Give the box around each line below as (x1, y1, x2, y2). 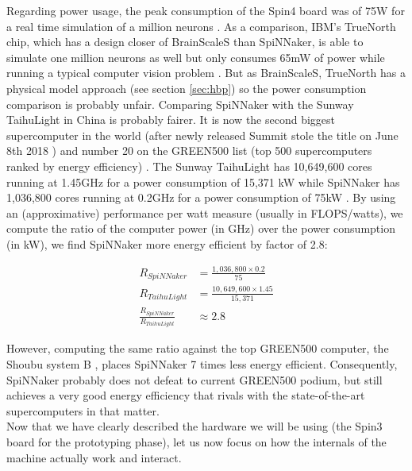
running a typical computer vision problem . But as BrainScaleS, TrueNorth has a (6, 64, 406, 81)
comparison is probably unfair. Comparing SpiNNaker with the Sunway (6, 95, 354, 112)
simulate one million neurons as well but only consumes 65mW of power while (6, 48, 385, 65)
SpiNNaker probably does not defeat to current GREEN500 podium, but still (6, 371, 383, 388)
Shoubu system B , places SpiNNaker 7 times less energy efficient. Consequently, (6, 356, 398, 372)
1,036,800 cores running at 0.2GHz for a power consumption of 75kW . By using (6, 189, 396, 206)
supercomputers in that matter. (6, 402, 160, 419)
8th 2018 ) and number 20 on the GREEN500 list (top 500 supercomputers (6, 142, 372, 159)
